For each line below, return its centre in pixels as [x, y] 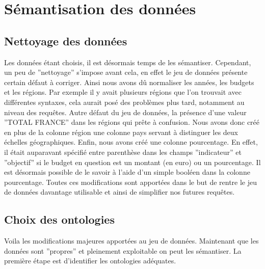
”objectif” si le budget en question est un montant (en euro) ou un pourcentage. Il [132, 162]
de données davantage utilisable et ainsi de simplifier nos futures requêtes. [120, 192]
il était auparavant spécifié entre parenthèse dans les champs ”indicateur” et [123, 152]
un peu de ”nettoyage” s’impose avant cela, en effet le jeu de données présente [126, 72]
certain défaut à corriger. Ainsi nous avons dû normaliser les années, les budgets [129, 82]
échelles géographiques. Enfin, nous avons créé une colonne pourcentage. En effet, [131, 142]
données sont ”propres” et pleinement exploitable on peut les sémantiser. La [123, 250]
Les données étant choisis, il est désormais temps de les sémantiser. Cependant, [128, 62]
